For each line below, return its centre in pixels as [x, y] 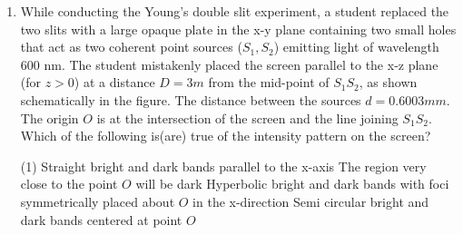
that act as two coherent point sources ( [131, 47]
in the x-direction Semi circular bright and [311, 201]
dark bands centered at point [101, 219]
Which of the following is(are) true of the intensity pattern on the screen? [226, 136]
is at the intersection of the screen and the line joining [247, 117]
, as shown [388, 82]
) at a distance [114, 82]
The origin [49, 117]
